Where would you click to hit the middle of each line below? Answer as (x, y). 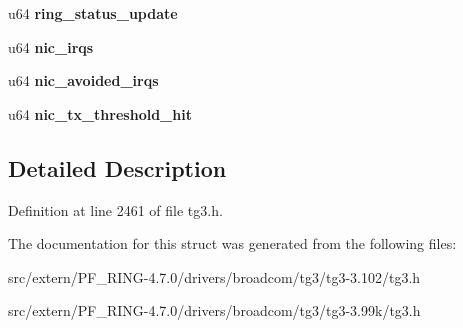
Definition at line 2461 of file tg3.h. (115, 209)
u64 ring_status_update (93, 13)
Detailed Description (117, 167)
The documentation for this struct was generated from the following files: (232, 243)
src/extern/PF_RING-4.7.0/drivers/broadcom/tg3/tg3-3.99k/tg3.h (214, 310)
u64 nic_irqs (51, 46)
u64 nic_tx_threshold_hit (100, 113)
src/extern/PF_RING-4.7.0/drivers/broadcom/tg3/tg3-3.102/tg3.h (214, 276)
